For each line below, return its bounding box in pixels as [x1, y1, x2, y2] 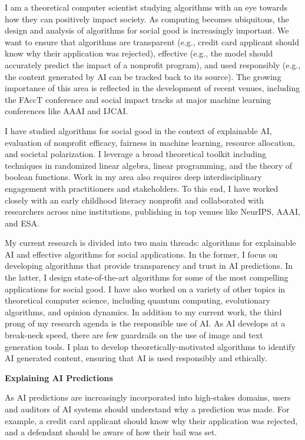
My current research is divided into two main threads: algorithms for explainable [5, 236, 296, 249]
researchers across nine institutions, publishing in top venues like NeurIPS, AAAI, [5, 205, 300, 218]
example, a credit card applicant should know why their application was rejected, [5, 414, 298, 426]
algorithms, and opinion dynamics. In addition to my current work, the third [5, 305, 282, 318]
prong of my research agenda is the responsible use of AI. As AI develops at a [5, 317, 286, 329]
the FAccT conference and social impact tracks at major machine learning [5, 93, 271, 105]
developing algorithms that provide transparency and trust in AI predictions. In [5, 259, 293, 272]
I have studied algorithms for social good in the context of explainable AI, [5, 124, 272, 136]
